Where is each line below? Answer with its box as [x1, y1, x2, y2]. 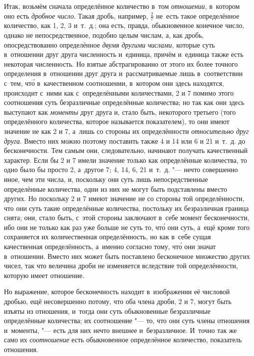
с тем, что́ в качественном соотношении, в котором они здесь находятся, [4, 77, 224, 88]
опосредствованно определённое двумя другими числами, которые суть [4, 39, 215, 50]
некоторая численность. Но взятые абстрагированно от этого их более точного [4, 58, 238, 69]
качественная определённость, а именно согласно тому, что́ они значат [4, 241, 216, 252]
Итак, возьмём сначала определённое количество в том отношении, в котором [4, 1, 240, 11]
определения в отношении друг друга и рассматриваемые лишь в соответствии [4, 68, 243, 78]
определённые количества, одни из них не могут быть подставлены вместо [4, 183, 228, 194]
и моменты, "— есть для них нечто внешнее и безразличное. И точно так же [4, 325, 237, 335]
